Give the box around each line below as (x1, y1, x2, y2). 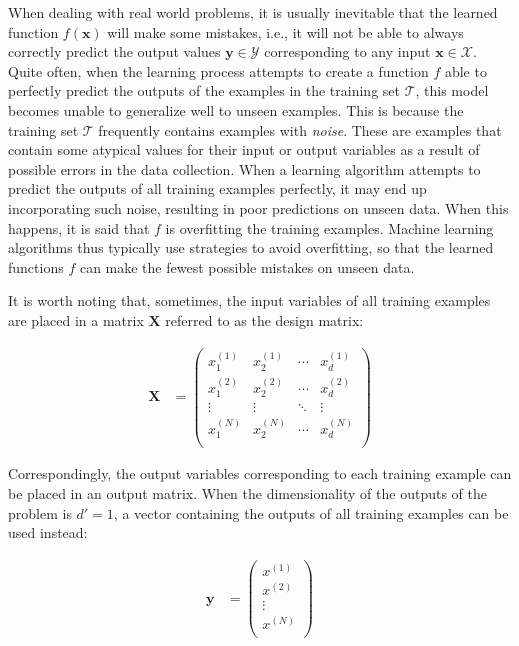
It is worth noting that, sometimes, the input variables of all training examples (8, 290, 491, 311)
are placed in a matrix (8, 309, 144, 330)
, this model (415, 80, 489, 101)
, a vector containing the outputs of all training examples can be (113, 502, 509, 523)
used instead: (8, 522, 88, 543)
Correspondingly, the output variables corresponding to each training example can (8, 463, 512, 484)
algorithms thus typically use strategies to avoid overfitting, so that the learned (8, 237, 494, 258)
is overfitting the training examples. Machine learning (165, 217, 494, 238)
